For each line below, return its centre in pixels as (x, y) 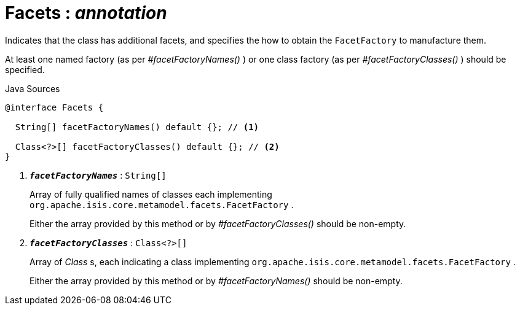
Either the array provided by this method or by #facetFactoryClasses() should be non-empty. (218, 223)
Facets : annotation (86, 13)
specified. (25, 69)
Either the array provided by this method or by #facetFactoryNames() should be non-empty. (216, 281)
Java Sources (33, 88)
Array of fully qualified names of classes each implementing (151, 194)
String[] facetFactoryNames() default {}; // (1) (137, 127)
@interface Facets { (54, 107)
